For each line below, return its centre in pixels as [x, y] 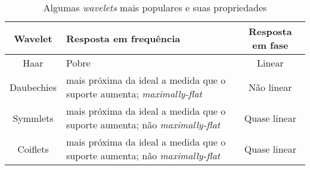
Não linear [270, 87]
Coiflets [33, 149]
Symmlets [33, 118]
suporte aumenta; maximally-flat [134, 94]
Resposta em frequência [123, 38]
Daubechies [33, 87]
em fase [270, 45]
